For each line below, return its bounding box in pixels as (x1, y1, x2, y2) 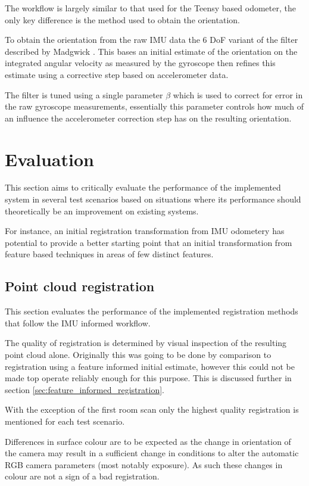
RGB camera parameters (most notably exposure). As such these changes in (5, 458, 283, 471)
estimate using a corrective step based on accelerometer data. (5, 68, 229, 80)
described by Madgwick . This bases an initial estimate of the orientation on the (5, 45, 298, 57)
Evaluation (5, 147, 94, 171)
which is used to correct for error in (173, 88, 303, 101)
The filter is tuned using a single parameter (5, 88, 163, 101)
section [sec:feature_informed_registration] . (5, 383, 164, 395)
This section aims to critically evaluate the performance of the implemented (5, 181, 281, 194)
